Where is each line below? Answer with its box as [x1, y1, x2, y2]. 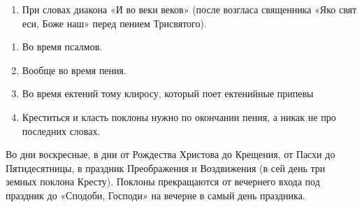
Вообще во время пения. [22, 62, 126, 77]
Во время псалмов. [22, 39, 103, 54]
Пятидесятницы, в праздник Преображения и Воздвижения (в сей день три [6, 160, 326, 175]
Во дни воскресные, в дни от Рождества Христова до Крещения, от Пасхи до [6, 147, 335, 162]
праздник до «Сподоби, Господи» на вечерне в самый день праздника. [6, 187, 305, 202]
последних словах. [22, 123, 101, 138]
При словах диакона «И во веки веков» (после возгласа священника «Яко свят [22, 2, 357, 16]
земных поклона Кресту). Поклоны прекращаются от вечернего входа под [6, 174, 320, 189]
